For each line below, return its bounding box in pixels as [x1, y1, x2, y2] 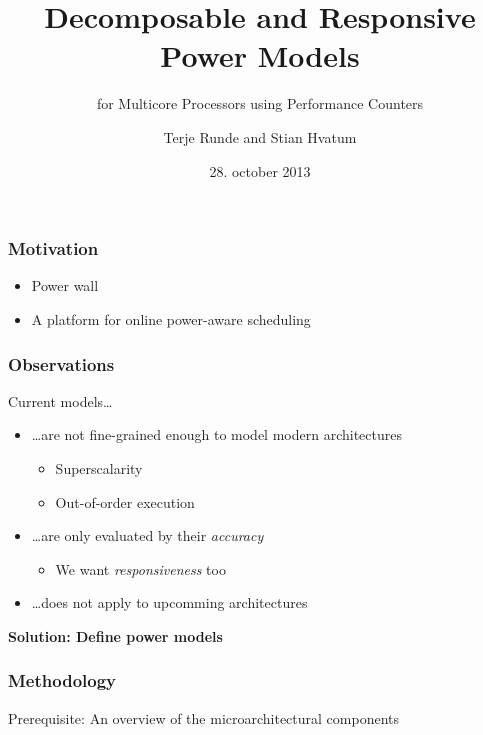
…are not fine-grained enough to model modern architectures [31, 424, 402, 445]
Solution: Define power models [8, 625, 223, 646]
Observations [8, 351, 115, 376]
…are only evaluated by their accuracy [31, 525, 264, 546]
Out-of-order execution [55, 491, 195, 512]
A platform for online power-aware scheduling [31, 308, 311, 329]
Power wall [31, 275, 99, 296]
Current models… [8, 390, 113, 411]
